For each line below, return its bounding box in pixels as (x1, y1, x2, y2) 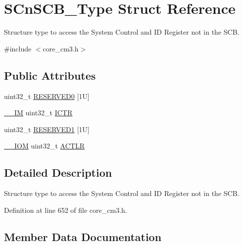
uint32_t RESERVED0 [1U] (4, 91, 90, 101)
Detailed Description (4, 165, 112, 180)
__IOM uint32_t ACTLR (4, 141, 85, 151)
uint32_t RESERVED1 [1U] (4, 124, 90, 134)
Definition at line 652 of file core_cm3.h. (4, 204, 127, 215)
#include (4, 43, 32, 53)
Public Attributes (4, 67, 96, 83)
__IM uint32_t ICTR (4, 107, 73, 118)
